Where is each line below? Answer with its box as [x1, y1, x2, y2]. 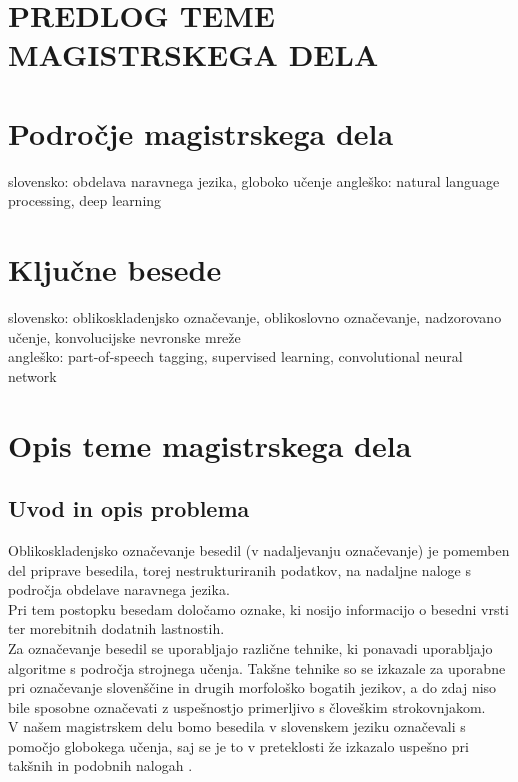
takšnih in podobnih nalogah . [8, 755, 193, 776]
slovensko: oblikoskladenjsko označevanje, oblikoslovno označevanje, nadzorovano [8, 307, 502, 327]
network [8, 365, 57, 386]
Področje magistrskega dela [8, 112, 394, 153]
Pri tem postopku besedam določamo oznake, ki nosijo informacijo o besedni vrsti [8, 598, 509, 619]
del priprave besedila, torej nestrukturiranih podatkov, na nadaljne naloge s [8, 559, 471, 580]
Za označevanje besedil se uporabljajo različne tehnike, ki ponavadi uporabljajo [8, 637, 493, 658]
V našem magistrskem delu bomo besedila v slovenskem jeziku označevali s [8, 716, 466, 737]
